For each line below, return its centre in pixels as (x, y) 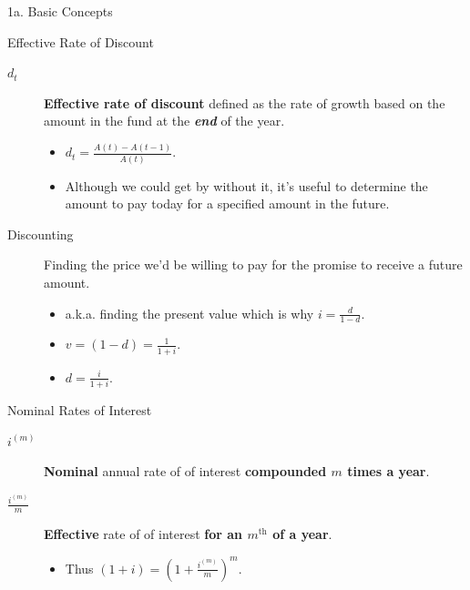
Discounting (41, 234)
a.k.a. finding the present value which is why (189, 313)
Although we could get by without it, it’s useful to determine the (246, 185)
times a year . (388, 471)
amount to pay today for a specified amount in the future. (227, 203)
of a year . (302, 534)
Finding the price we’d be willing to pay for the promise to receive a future (253, 264)
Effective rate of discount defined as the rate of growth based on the (245, 102)
